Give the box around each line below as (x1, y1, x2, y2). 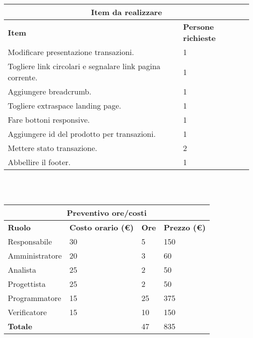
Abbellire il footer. (8, 156, 71, 168)
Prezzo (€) (163, 222, 206, 233)
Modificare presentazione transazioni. (8, 46, 134, 57)
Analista (8, 264, 36, 276)
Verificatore (8, 306, 47, 318)
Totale (8, 320, 33, 332)
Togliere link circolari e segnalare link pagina (8, 60, 161, 72)
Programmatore (8, 292, 61, 304)
